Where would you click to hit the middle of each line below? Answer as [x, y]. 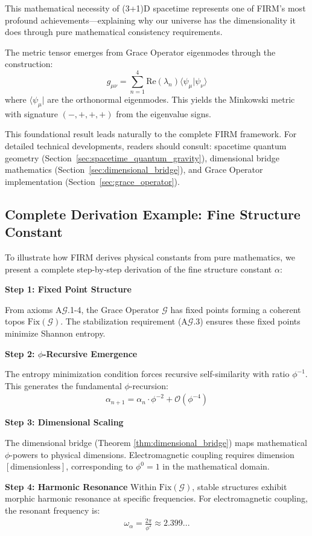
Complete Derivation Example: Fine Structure [153, 214]
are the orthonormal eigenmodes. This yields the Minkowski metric [171, 99]
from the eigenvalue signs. [164, 113]
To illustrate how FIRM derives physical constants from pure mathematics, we [150, 257]
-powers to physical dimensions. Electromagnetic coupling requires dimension [152, 454]
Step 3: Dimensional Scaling [64, 422]
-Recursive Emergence [90, 353]
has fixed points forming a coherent [236, 309]
